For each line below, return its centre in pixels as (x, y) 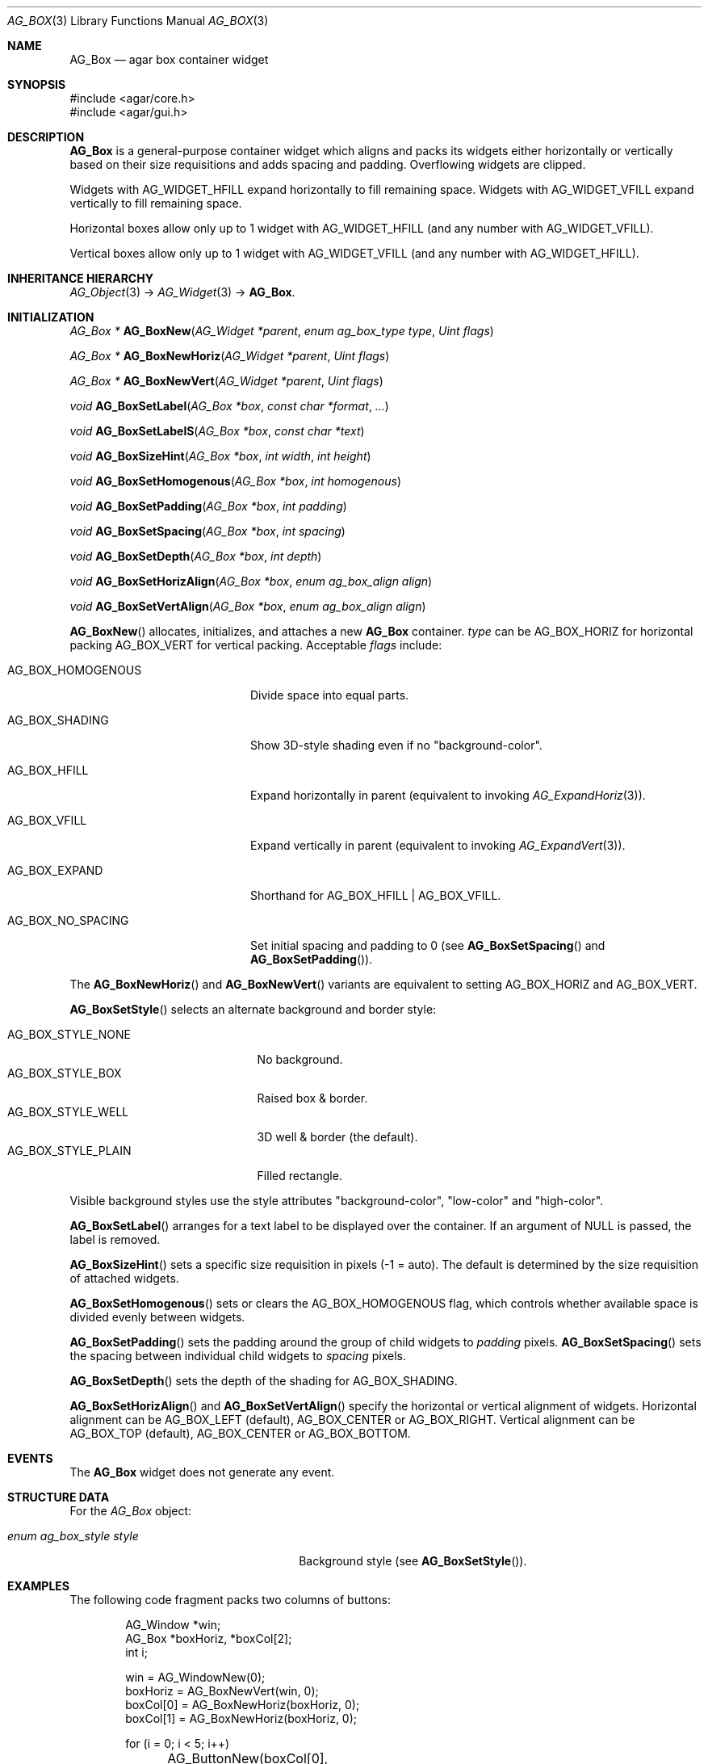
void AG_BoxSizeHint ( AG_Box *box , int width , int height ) (220, 456)
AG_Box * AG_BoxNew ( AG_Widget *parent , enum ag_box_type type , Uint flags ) (282, 331)
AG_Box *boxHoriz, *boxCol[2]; (209, 1638)
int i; (136, 1652)
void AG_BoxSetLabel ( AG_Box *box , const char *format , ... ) (229, 406)
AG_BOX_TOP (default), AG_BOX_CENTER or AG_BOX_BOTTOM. (240, 1433)
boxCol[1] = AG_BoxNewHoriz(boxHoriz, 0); (241, 1718)
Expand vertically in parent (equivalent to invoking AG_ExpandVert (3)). (438, 845)
